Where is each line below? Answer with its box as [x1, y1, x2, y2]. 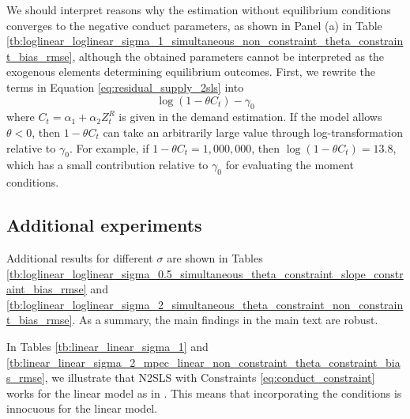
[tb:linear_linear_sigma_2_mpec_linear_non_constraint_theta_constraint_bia [6, 353, 401, 370]
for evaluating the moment [225, 157, 354, 173]
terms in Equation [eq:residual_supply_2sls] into [6, 78, 244, 95]
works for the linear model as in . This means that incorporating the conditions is [6, 384, 402, 401]
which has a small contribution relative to [6, 157, 209, 173]
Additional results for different [6, 249, 153, 266]
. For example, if [69, 139, 149, 156]
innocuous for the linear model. [6, 400, 158, 417]
